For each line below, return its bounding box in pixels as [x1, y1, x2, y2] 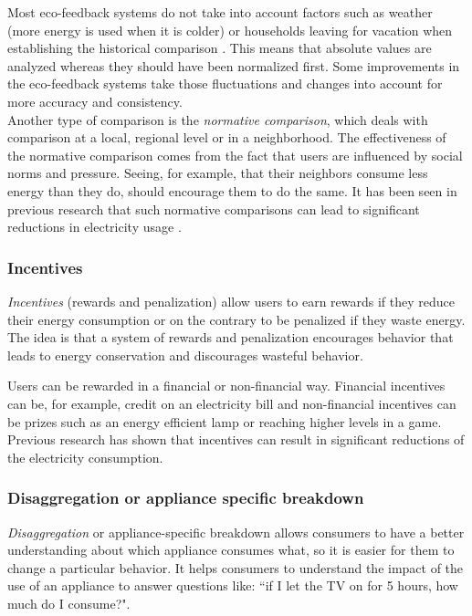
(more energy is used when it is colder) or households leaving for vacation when [7, 20, 453, 39]
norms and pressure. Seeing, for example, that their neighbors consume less [7, 163, 428, 183]
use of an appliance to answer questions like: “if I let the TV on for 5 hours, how [7, 576, 458, 595]
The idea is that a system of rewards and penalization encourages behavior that [7, 328, 454, 347]
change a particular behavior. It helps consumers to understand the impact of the [7, 558, 464, 577]
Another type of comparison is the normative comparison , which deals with [7, 110, 428, 129]
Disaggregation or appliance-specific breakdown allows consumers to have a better [7, 522, 465, 541]
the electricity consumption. [7, 447, 163, 466]
